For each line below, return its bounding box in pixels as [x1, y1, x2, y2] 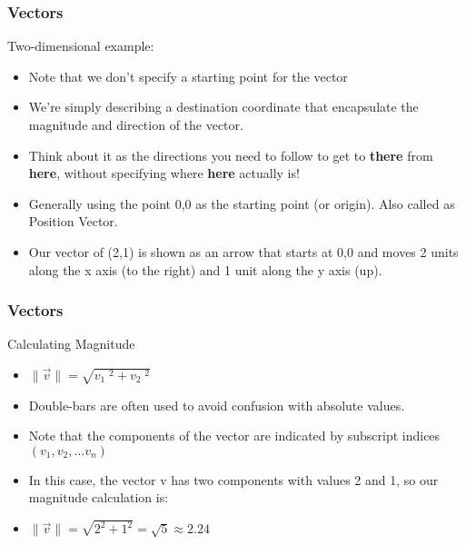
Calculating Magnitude [7, 334, 135, 353]
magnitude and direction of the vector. [28, 115, 243, 134]
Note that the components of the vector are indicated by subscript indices [28, 426, 441, 445]
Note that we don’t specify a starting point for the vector [28, 66, 348, 85]
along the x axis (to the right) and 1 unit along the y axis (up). [28, 260, 382, 279]
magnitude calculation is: [28, 488, 169, 507]
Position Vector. [28, 212, 118, 231]
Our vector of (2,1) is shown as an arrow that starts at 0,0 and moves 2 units [28, 242, 459, 261]
